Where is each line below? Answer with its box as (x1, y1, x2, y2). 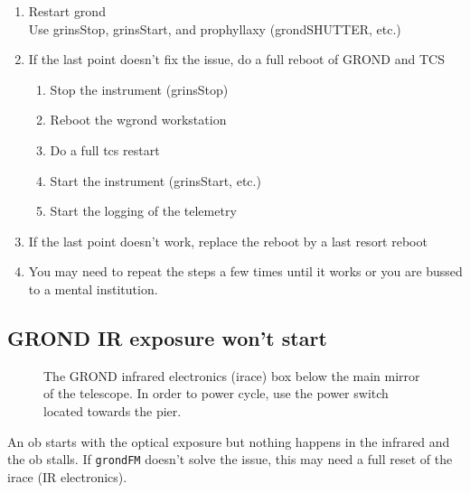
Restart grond (28, 2, 106, 20)
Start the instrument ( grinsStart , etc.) (50, 171, 261, 190)
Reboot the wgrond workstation (50, 110, 227, 129)
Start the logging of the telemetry (50, 201, 237, 220)
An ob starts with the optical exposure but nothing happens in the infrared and (7, 432, 450, 451)
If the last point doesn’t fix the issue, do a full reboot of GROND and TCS (28, 50, 445, 69)
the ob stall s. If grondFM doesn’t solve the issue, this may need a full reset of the (7, 450, 453, 469)
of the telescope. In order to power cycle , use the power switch (43, 384, 389, 403)
